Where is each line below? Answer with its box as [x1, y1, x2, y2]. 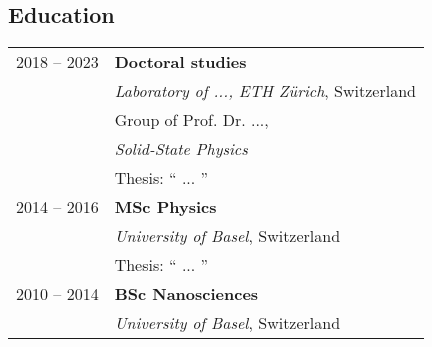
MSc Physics [114, 195, 217, 219]
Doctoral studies [114, 50, 247, 74]
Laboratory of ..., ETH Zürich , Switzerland [114, 79, 416, 103]
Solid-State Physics [114, 137, 248, 161]
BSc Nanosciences [114, 282, 259, 306]
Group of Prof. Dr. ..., [114, 108, 269, 132]
